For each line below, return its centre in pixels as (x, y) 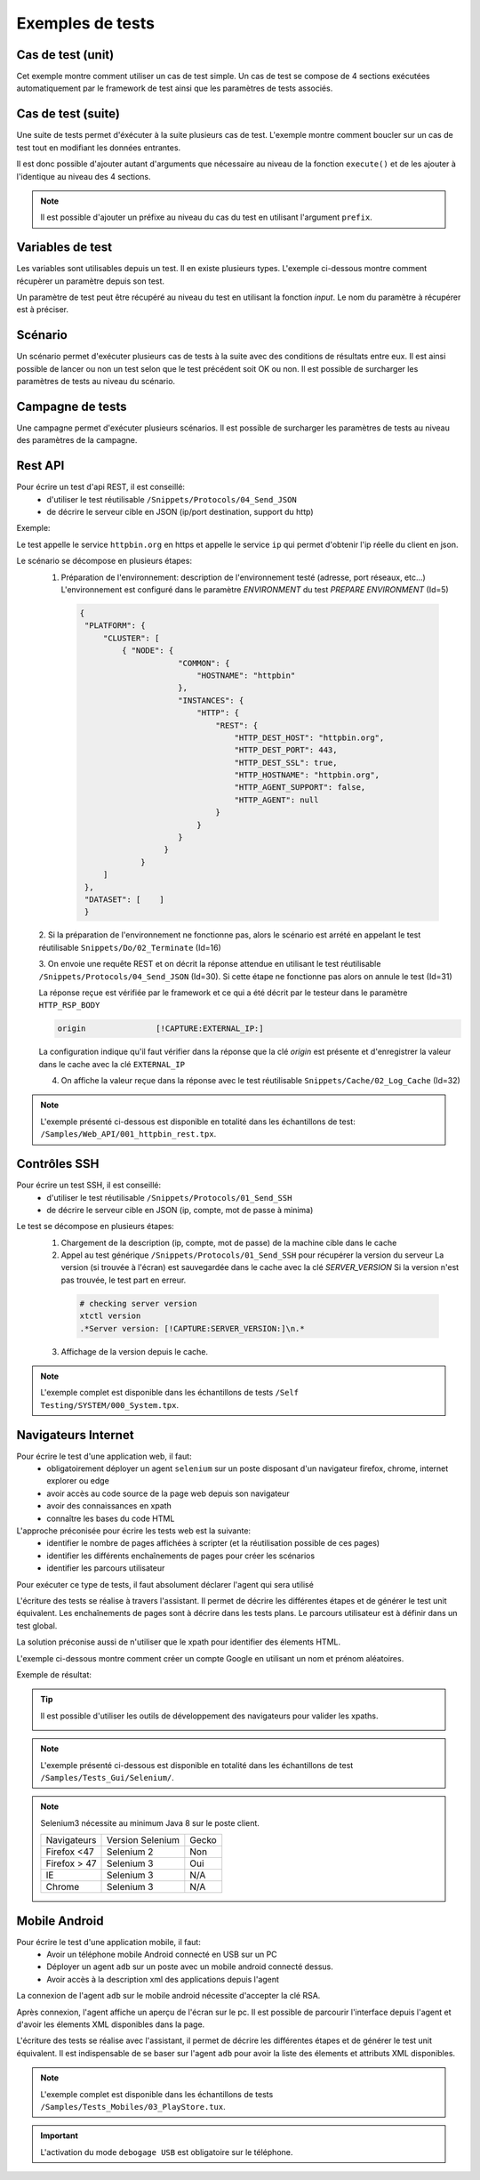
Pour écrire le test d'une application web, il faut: (104, 1456)
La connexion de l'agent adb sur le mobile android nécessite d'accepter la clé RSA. (168, 1996)
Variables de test (64, 248)
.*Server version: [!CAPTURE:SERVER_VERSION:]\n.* (192, 1328)
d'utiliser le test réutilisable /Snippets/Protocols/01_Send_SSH (169, 1197)
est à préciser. (43, 310)
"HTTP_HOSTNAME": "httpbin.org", (307, 775)
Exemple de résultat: (54, 1674)
